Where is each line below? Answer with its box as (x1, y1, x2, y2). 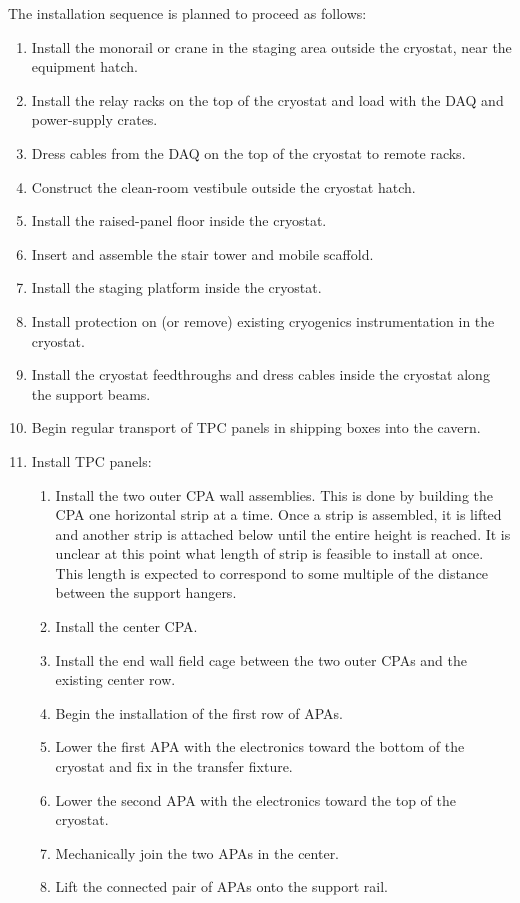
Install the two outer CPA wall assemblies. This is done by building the (55, 484, 493, 505)
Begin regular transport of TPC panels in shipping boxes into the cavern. (31, 417, 481, 438)
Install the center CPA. (55, 616, 198, 637)
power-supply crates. (31, 109, 158, 130)
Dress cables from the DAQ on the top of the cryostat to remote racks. (31, 142, 466, 163)
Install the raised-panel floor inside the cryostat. (31, 210, 327, 231)
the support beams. (31, 383, 151, 404)
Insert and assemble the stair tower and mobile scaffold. (31, 243, 374, 264)
